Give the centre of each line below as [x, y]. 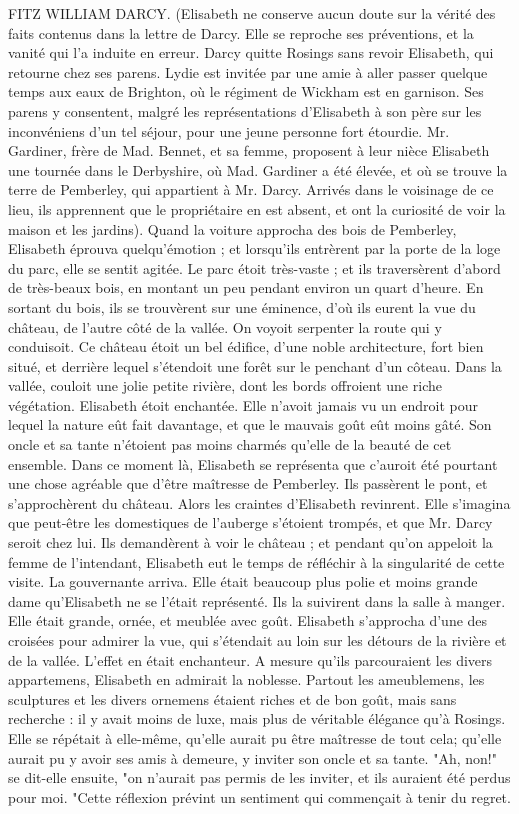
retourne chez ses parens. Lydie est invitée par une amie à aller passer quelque [248, 71]
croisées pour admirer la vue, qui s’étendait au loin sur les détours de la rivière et [257, 640]
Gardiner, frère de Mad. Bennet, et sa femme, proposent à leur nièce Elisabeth [249, 150]
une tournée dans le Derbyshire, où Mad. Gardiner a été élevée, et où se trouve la [258, 169]
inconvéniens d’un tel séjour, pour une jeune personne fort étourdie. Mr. [229, 130]
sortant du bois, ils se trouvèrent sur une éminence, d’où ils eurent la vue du [242, 306]
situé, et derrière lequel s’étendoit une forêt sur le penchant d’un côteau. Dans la [255, 365]
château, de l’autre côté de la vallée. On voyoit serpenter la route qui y [225, 326]
